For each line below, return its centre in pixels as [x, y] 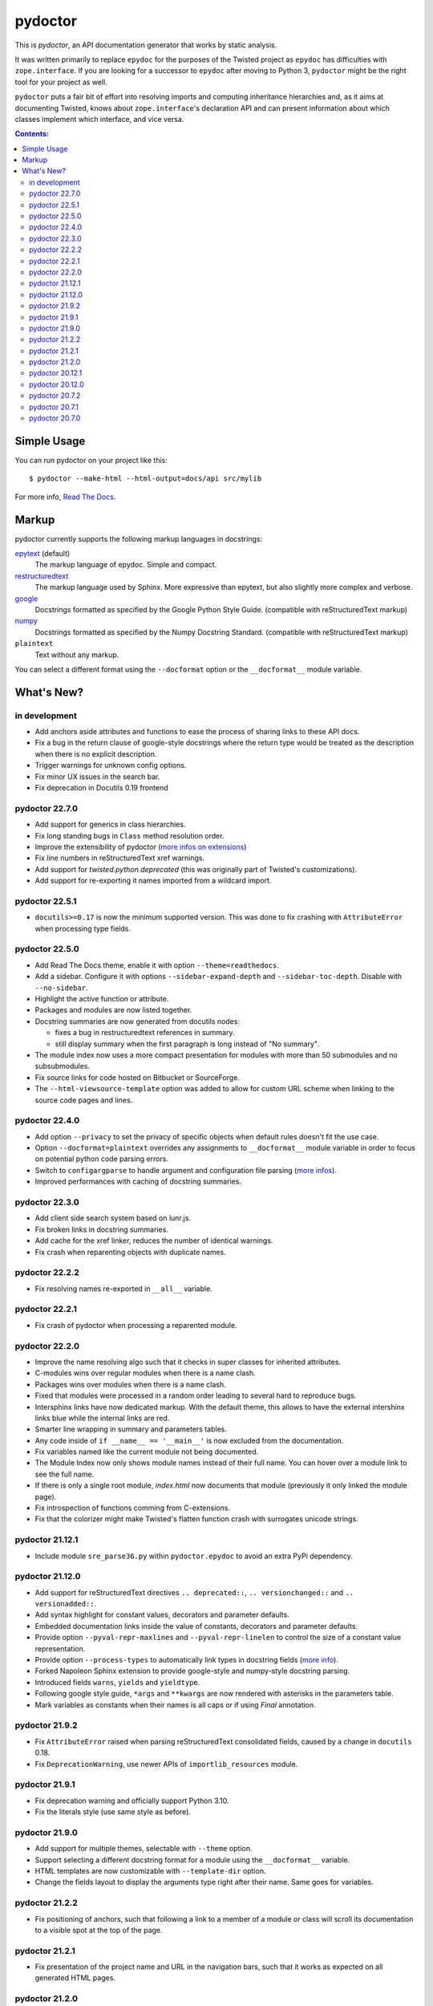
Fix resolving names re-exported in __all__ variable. [123, 1289]
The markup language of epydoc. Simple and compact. [126, 565]
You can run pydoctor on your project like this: [91, 460]
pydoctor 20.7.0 [55, 418]
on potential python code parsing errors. [101, 1159]
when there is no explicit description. [96, 753]
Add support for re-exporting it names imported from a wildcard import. [153, 881]
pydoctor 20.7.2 [55, 396]
